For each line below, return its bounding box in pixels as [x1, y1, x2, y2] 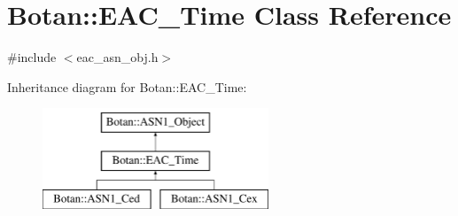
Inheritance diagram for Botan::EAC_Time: [7, 77, 247, 96]
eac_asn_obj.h [76, 48, 159, 66]
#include [7, 48, 57, 66]
